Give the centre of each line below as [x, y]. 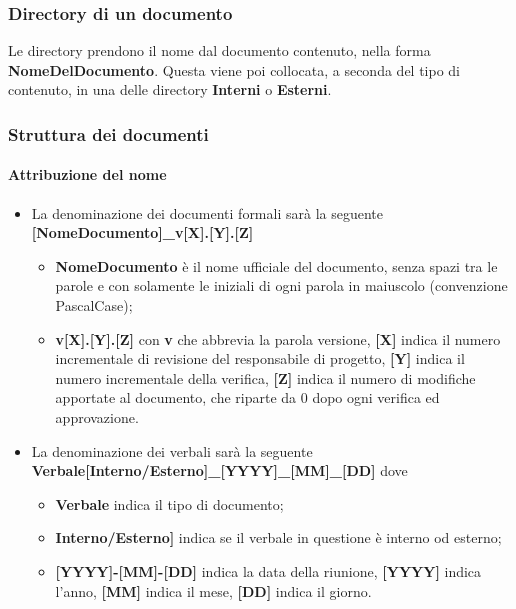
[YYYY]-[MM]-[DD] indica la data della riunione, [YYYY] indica [268, 570]
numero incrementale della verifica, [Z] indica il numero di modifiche [265, 377]
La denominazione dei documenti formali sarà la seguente [207, 212]
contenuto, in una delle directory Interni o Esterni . [170, 89]
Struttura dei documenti [108, 133]
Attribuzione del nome [87, 174]
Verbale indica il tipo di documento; [169, 503]
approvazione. [97, 416]
